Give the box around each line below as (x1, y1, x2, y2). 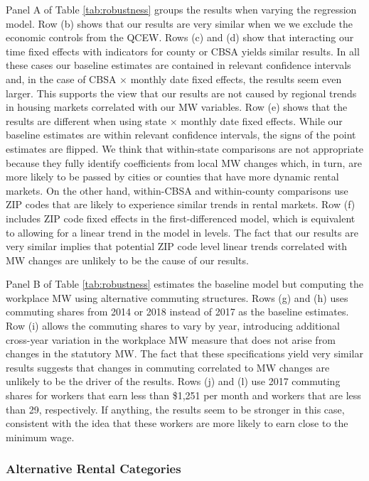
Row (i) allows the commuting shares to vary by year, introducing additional (6, 318, 340, 333)
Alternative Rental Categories (6, 460, 181, 477)
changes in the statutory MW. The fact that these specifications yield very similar (6, 346, 364, 361)
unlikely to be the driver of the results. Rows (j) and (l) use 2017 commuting (6, 374, 341, 389)
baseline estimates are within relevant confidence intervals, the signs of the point (6, 127, 356, 142)
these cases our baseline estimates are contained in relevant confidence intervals (6, 58, 351, 72)
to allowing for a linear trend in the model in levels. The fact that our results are (6, 225, 358, 239)
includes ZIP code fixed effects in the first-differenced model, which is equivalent (6, 210, 355, 225)
